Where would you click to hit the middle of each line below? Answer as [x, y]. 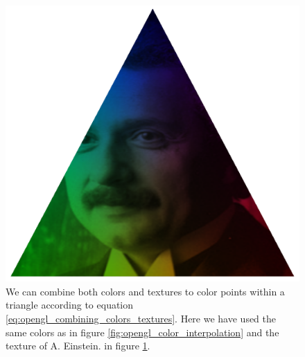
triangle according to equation [70, 305]
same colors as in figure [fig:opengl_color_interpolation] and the [142, 332]
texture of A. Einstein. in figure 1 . [78, 346]
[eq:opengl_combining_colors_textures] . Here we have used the [141, 318]
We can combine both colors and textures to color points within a [145, 291]
